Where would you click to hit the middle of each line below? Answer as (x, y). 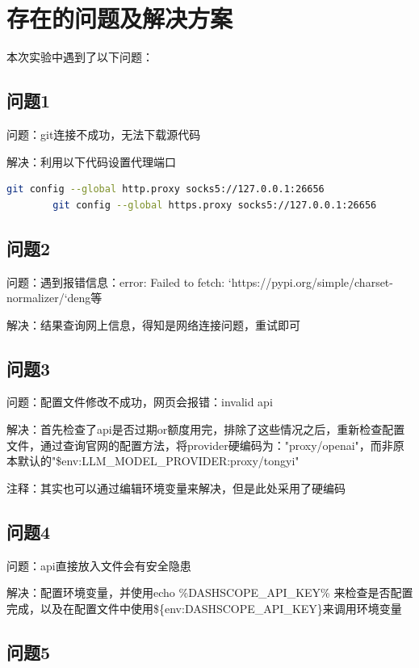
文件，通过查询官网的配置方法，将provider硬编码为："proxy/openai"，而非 (200, 445)
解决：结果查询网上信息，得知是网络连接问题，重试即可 (153, 324)
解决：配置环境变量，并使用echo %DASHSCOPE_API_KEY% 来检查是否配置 (210, 592)
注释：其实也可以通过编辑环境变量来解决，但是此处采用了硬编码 (176, 487)
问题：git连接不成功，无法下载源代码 (104, 134)
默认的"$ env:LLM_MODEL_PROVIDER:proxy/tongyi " (158, 461)
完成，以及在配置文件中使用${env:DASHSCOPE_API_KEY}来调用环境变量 (204, 608)
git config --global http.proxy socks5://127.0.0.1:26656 (166, 189)
